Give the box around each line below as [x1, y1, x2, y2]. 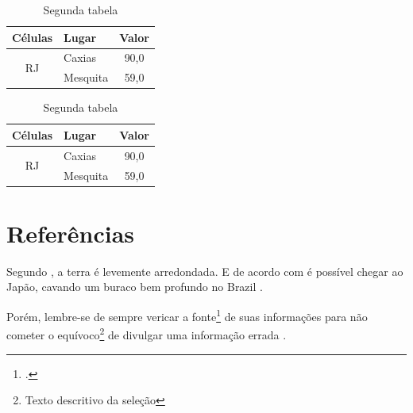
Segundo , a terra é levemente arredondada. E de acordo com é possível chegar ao [6, 262, 403, 279]
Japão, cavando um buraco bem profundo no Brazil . [6, 278, 263, 295]
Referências [6, 216, 135, 249]
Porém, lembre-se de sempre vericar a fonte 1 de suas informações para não [6, 306, 368, 324]
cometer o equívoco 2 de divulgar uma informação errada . [6, 324, 287, 342]
